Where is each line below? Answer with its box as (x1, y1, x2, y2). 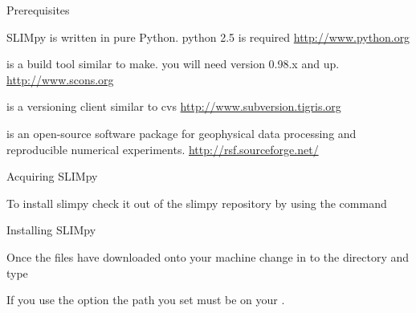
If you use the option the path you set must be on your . (6, 291, 285, 308)
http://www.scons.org (6, 71, 114, 87)
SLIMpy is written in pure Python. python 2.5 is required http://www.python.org (6, 28, 410, 45)
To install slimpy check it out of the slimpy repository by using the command (6, 194, 387, 211)
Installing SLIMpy (6, 222, 96, 238)
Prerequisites (6, 2, 70, 18)
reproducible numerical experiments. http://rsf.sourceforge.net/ (6, 140, 319, 157)
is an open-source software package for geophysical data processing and (6, 124, 357, 141)
